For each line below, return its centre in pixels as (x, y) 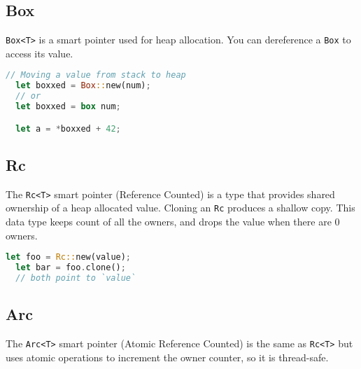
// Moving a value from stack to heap (96, 75)
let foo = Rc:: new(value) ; (69, 257)
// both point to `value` (76, 278)
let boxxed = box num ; (68, 107)
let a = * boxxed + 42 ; (68, 128)
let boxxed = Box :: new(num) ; (83, 86)
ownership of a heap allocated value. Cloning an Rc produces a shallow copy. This (180, 208)
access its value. (40, 53)
